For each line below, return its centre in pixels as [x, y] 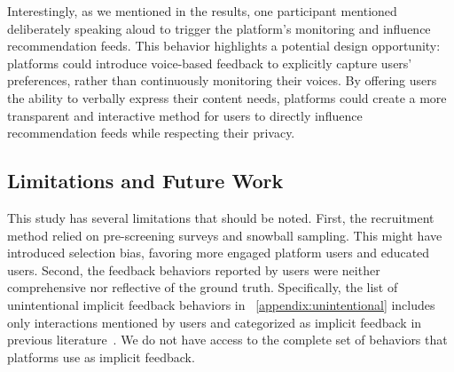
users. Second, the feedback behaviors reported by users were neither [194, 269]
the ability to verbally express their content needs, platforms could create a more [227, 97]
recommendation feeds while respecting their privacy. [151, 133]
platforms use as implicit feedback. [101, 356]
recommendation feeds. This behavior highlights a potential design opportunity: [224, 46]
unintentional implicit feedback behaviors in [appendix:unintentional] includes [221, 304]
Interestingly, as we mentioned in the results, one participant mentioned [202, 11]
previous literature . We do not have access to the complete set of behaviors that [227, 340]
